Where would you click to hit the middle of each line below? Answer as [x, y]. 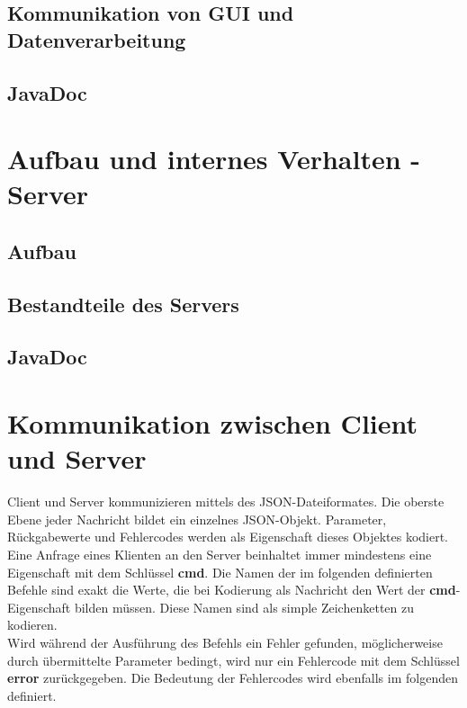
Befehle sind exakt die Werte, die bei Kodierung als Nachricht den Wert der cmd [232, 590]
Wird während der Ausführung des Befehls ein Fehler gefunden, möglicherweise [225, 642]
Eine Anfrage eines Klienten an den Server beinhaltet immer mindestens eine [220, 554]
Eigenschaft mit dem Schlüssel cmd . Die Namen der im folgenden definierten [220, 572]
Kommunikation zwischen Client [213, 423]
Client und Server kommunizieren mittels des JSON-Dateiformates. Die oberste [226, 502]
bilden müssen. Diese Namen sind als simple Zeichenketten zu [244, 607]
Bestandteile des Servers [123, 304]
